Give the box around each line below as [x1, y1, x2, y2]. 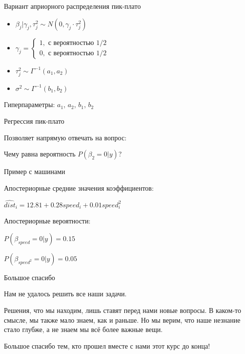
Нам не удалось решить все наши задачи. [4, 288, 127, 299]
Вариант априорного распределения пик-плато [4, 1, 141, 11]
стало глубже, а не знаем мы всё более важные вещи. [4, 324, 163, 334]
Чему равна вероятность [4, 149, 76, 159]
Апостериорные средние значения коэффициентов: [4, 182, 154, 193]
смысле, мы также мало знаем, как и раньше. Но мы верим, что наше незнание [4, 314, 241, 325]
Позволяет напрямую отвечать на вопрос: [4, 132, 127, 142]
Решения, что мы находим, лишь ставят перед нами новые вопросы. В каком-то [4, 305, 242, 315]
